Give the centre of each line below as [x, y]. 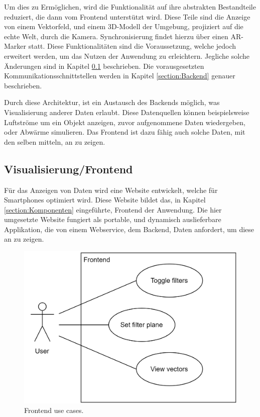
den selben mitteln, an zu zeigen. [55, 141]
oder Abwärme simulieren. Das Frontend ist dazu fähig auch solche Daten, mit [125, 132]
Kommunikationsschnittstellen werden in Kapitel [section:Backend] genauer [120, 76]
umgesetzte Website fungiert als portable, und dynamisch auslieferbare [113, 219]
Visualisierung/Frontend [69, 169]
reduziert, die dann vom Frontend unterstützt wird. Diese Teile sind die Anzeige [127, 16]
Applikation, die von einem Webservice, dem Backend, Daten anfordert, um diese [129, 229]
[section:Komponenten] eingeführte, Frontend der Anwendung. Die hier [113, 209]
